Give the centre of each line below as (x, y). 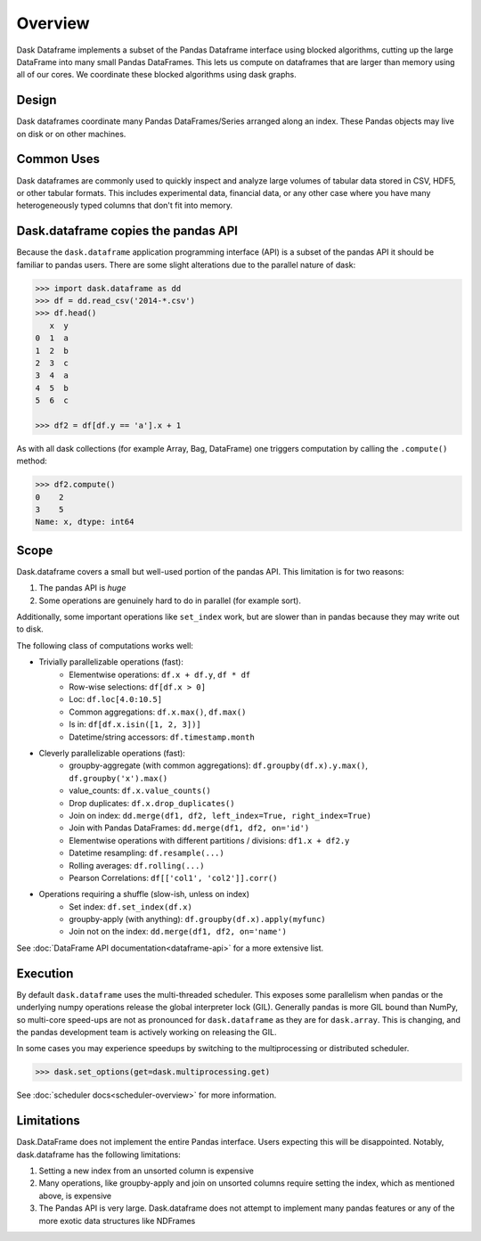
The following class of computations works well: (105, 645)
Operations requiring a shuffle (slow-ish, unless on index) (144, 894)
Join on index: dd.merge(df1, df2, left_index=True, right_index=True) (220, 815)
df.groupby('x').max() (118, 778)
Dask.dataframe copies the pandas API (127, 231)
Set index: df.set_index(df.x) (131, 906)
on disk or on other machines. (71, 134)
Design (37, 100)
